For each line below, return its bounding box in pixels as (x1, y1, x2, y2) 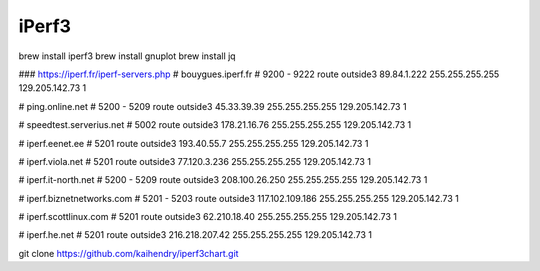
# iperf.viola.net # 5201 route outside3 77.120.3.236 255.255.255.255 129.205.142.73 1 (18, 155, 372, 167)
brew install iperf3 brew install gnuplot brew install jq (18, 50, 236, 62)
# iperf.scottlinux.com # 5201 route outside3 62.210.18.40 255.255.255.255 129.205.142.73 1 (18, 211, 397, 223)
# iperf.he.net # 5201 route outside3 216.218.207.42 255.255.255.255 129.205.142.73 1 (18, 229, 373, 241)
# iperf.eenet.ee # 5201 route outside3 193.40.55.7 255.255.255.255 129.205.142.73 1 (18, 137, 369, 149)
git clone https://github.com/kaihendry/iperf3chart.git (18, 247, 239, 259)
